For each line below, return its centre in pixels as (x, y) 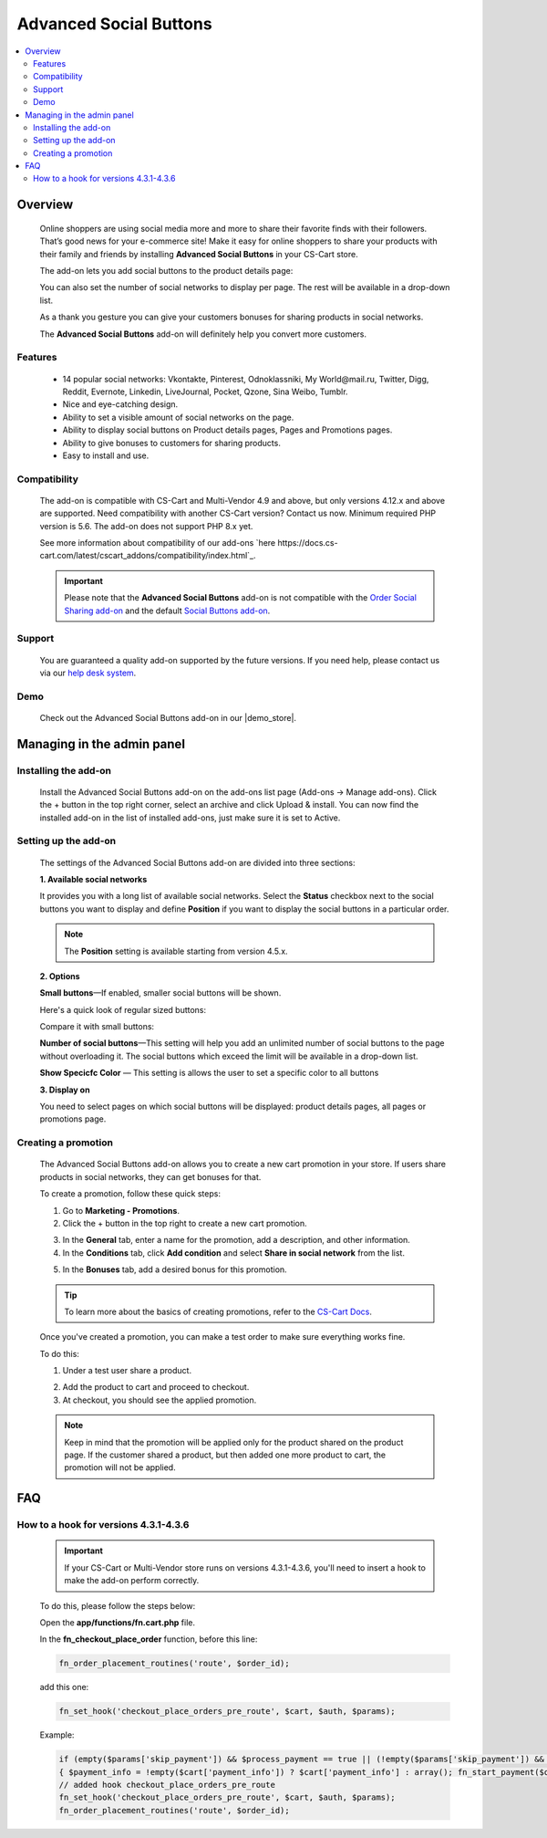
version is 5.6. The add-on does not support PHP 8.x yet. (146, 526)
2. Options (60, 976)
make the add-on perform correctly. (132, 1581)
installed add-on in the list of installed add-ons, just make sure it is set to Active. (190, 818)
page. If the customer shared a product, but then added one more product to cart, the (225, 1455)
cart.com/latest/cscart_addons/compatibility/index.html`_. (148, 556)
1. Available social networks (93, 879)
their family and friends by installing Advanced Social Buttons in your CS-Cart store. (199, 254)
